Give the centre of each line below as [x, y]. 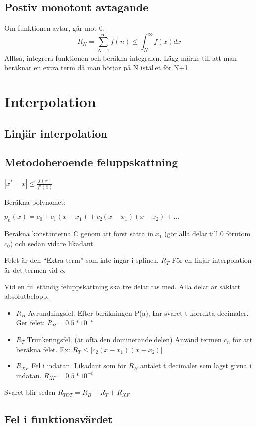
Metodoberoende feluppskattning [91, 162]
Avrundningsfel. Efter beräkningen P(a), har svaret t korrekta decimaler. [138, 313]
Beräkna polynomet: [35, 201]
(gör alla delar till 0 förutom [207, 234]
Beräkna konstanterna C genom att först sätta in [79, 234]
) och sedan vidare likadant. [52, 243]
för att [242, 339]
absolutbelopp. [27, 296]
